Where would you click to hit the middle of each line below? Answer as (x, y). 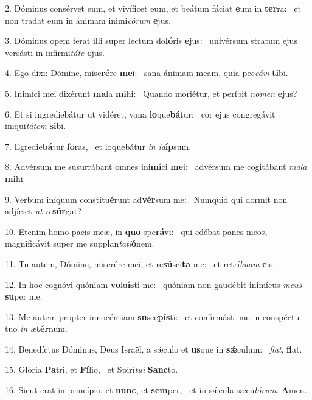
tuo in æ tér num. (36, 328)
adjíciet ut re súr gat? (43, 211)
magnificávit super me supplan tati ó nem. (80, 243)
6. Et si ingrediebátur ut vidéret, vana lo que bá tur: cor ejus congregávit (140, 114)
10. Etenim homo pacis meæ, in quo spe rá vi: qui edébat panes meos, (136, 231)
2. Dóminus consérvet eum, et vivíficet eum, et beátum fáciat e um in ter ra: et (153, 8)
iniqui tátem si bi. (36, 126)
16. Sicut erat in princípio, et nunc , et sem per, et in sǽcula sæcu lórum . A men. (156, 390)
